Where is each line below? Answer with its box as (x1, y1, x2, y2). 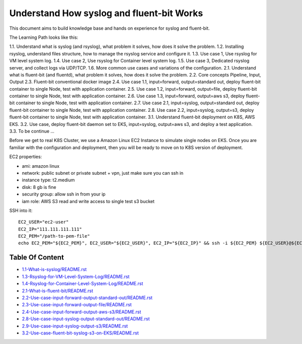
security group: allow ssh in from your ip (22, 191, 106, 197)
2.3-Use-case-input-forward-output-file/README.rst (22, 302, 132, 308)
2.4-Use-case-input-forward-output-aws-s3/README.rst (22, 309, 141, 315)
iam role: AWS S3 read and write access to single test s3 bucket (22, 198, 155, 204)
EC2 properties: (9, 154, 42, 160)
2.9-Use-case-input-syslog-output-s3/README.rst (22, 323, 128, 329)
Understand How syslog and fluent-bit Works (9, 8, 203, 19)
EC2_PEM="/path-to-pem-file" (18, 233, 90, 239)
